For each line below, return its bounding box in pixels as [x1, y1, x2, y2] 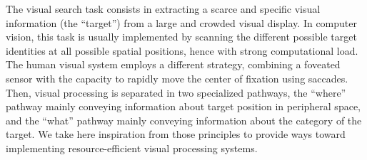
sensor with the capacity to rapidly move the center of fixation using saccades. [6, 70, 348, 85]
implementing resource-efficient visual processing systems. [6, 140, 258, 155]
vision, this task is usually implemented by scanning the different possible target [6, 29, 357, 44]
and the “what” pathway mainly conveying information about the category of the [6, 112, 362, 127]
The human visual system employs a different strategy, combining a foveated [6, 57, 341, 72]
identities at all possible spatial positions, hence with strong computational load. [6, 43, 358, 58]
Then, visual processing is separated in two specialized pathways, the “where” [6, 85, 346, 100]
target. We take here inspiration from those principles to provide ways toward [6, 127, 346, 142]
